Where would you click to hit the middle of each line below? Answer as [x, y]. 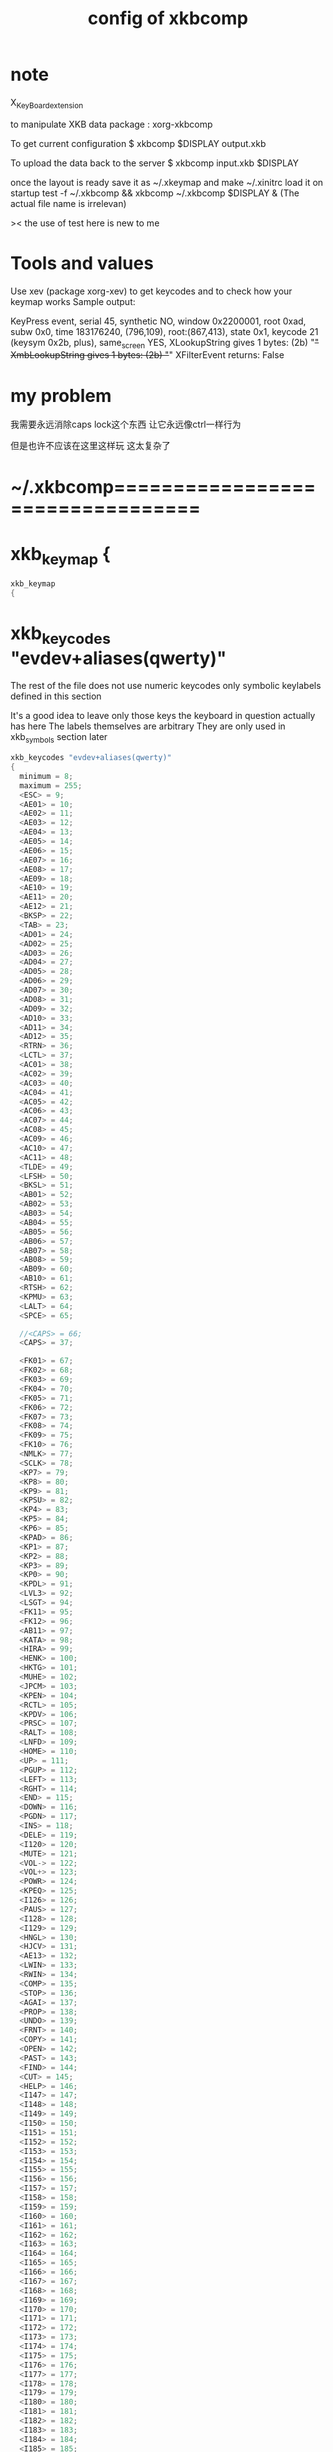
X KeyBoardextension [47, 103]
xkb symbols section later [59, 738]
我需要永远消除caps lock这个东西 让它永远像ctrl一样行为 [126, 424]
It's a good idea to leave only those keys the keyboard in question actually [163, 716]
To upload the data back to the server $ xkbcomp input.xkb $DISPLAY [154, 163]
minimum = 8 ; [46, 776]
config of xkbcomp [168, 18]
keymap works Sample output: [73, 301]
